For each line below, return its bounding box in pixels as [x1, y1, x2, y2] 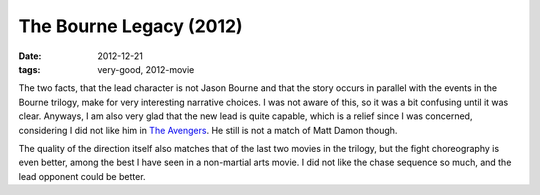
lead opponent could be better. [18, 170, 146, 182]
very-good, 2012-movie [97, 63, 195, 75]
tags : [18, 63, 41, 75]
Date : [18, 50, 42, 62]
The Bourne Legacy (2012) [18, 15, 244, 37]
